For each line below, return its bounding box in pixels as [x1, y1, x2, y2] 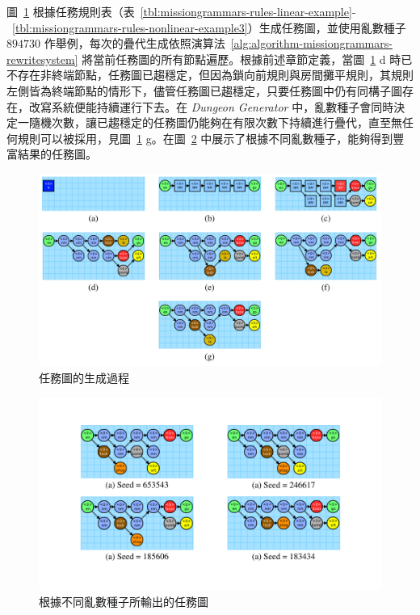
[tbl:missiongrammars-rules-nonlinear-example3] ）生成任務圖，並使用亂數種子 [12, 19, 406, 36]
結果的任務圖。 [17, 145, 97, 162]
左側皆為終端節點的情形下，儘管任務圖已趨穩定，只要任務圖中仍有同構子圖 [6, 82, 402, 99]
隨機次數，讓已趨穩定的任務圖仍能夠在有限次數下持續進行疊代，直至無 [28, 114, 402, 131]
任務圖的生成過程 [39, 369, 129, 386]
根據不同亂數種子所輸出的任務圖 [39, 592, 208, 609]
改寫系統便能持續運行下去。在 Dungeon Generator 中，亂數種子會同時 [28, 98, 394, 115]
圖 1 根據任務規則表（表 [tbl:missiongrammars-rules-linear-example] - [6, 3, 356, 19]
